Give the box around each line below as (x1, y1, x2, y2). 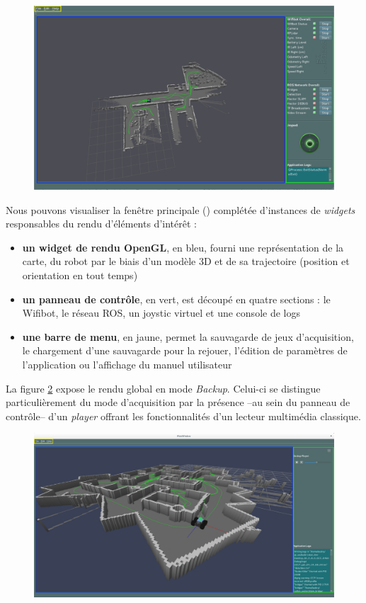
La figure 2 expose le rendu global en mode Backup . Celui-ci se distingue (6, 381, 321, 395)
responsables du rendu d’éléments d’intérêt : (6, 216, 197, 231)
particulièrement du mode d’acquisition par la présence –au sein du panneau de (6, 395, 350, 410)
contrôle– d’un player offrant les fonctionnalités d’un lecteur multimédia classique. (6, 408, 361, 423)
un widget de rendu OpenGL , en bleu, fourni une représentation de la (22, 239, 344, 254)
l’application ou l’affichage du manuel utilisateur (22, 356, 232, 371)
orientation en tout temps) (22, 268, 138, 282)
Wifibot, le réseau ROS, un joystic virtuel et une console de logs (22, 305, 300, 320)
